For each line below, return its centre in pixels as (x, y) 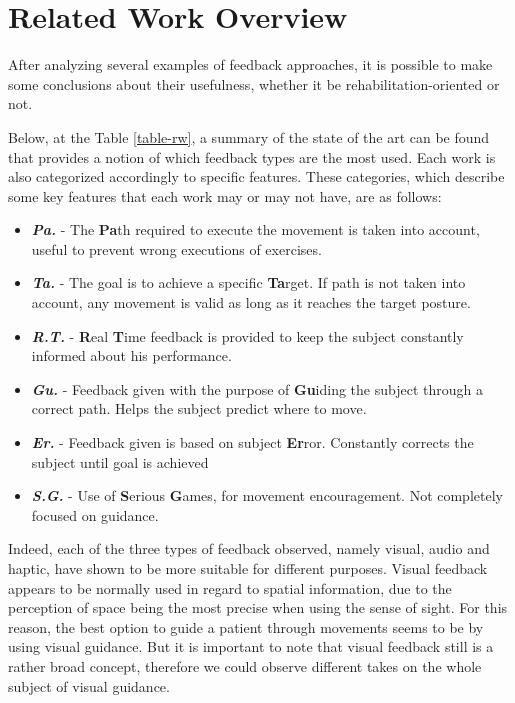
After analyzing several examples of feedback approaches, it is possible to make (250, 64)
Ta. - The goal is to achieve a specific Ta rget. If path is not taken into (248, 282)
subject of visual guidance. (89, 685)
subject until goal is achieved (120, 461)
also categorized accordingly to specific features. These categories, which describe (256, 176)
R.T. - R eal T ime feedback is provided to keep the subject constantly (247, 335)
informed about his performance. (131, 355)
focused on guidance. (95, 514)
